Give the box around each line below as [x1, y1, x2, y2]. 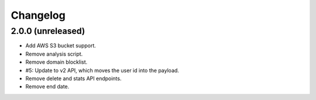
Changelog [11, 9, 66, 22]
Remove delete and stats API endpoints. [25, 75, 122, 82]
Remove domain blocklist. [25, 58, 88, 65]
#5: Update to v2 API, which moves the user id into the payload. [25, 67, 180, 74]
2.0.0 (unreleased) [11, 26, 85, 36]
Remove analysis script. [25, 50, 83, 57]
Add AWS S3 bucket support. [25, 42, 97, 49]
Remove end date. [25, 83, 70, 90]
